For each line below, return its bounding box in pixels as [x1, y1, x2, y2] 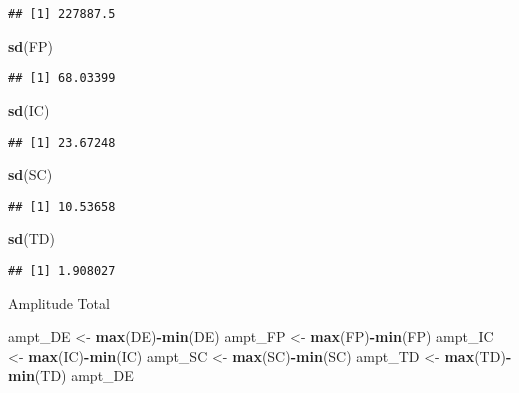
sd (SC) [8, 164, 53, 185]
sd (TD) [8, 228, 56, 249]
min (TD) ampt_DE [8, 365, 134, 386]
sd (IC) [8, 99, 50, 120]
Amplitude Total [8, 292, 110, 313]
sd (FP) [8, 35, 53, 56]
